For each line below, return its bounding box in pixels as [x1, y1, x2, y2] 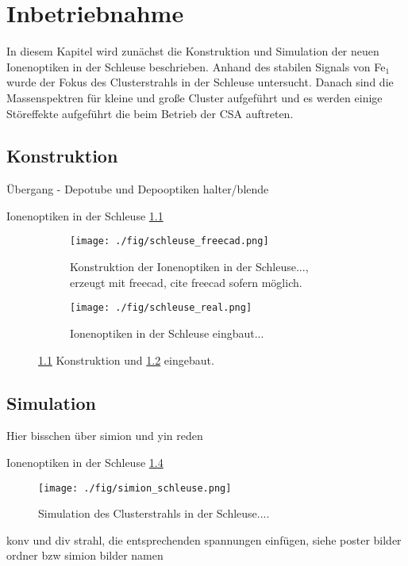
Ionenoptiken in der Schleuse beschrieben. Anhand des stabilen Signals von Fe [6, 58, 386, 75]
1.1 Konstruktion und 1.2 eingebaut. [38, 351, 214, 368]
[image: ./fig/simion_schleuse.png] [38, 482, 232, 494]
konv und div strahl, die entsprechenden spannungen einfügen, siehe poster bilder [6, 531, 402, 548]
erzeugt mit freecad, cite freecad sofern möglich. [70, 273, 302, 290]
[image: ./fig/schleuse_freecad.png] [70, 235, 269, 247]
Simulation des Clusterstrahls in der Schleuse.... [38, 505, 270, 522]
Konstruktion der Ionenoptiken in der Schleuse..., [70, 258, 309, 275]
